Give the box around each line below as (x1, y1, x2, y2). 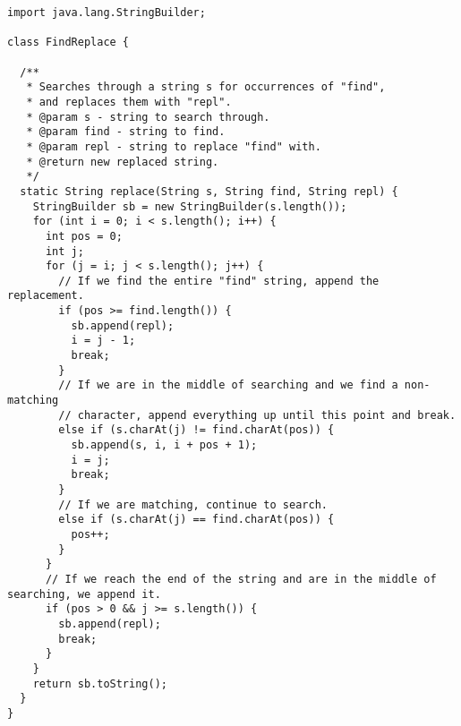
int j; (45, 244, 84, 258)
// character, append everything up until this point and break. (58, 408, 457, 422)
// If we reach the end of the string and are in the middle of (45, 572, 437, 585)
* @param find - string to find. (26, 125, 226, 139)
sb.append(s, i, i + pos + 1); (71, 439, 258, 452)
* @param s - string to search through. (26, 110, 270, 124)
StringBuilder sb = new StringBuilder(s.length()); (32, 200, 347, 213)
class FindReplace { (7, 36, 130, 49)
